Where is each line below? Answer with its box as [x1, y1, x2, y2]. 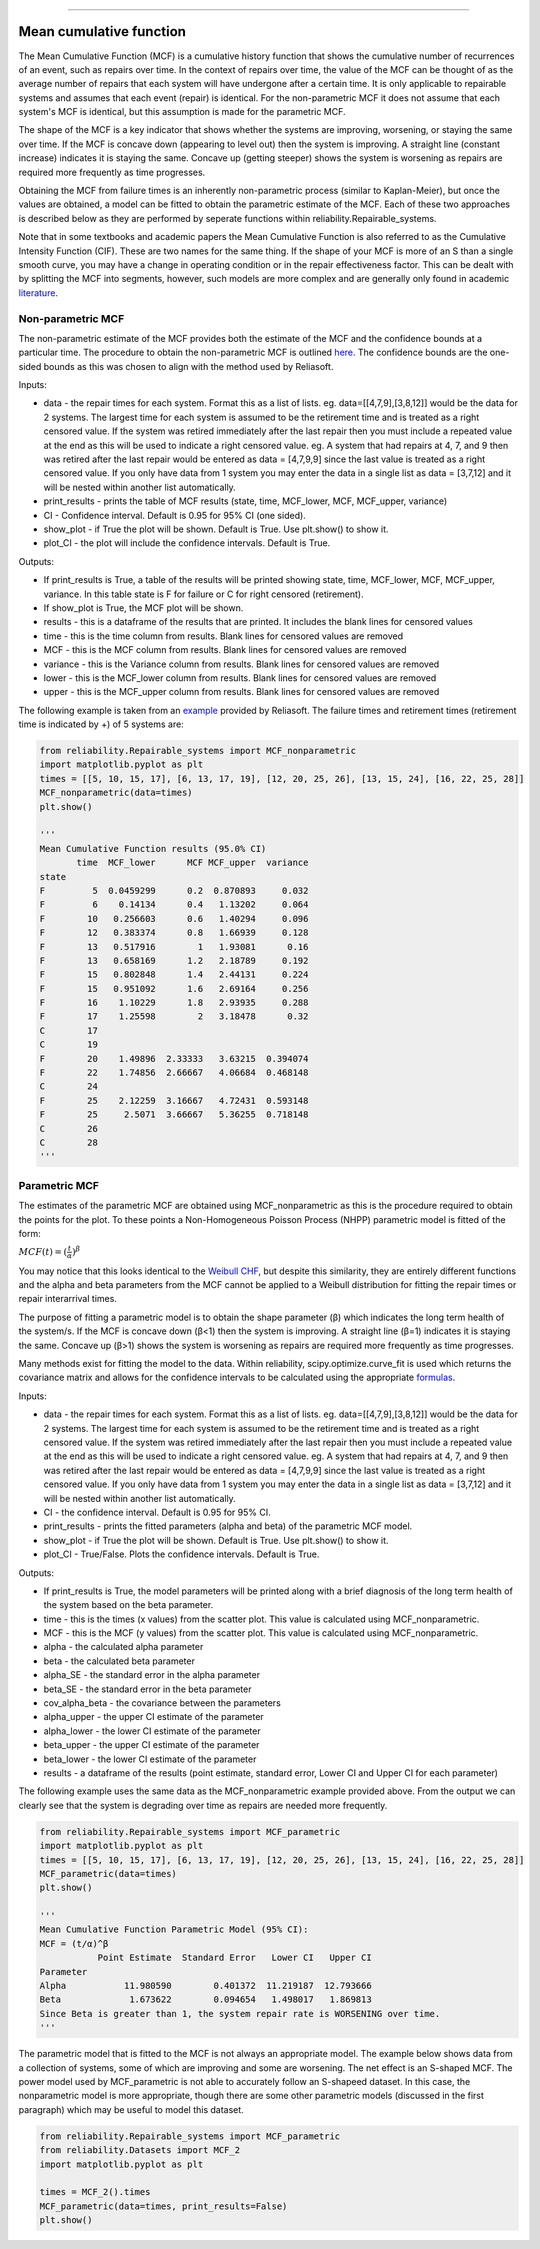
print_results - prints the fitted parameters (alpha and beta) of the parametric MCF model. [43, 1520, 413, 1532]
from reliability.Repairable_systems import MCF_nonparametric [39, 745, 357, 757]
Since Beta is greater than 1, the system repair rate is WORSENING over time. [39, 2008, 441, 2019]
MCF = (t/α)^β [39, 1938, 109, 1949]
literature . [18, 286, 59, 299]
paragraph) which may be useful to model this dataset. [18, 2103, 244, 2115]
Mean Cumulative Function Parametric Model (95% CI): [39, 1924, 309, 1935]
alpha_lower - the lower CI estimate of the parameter [43, 1725, 261, 1737]
